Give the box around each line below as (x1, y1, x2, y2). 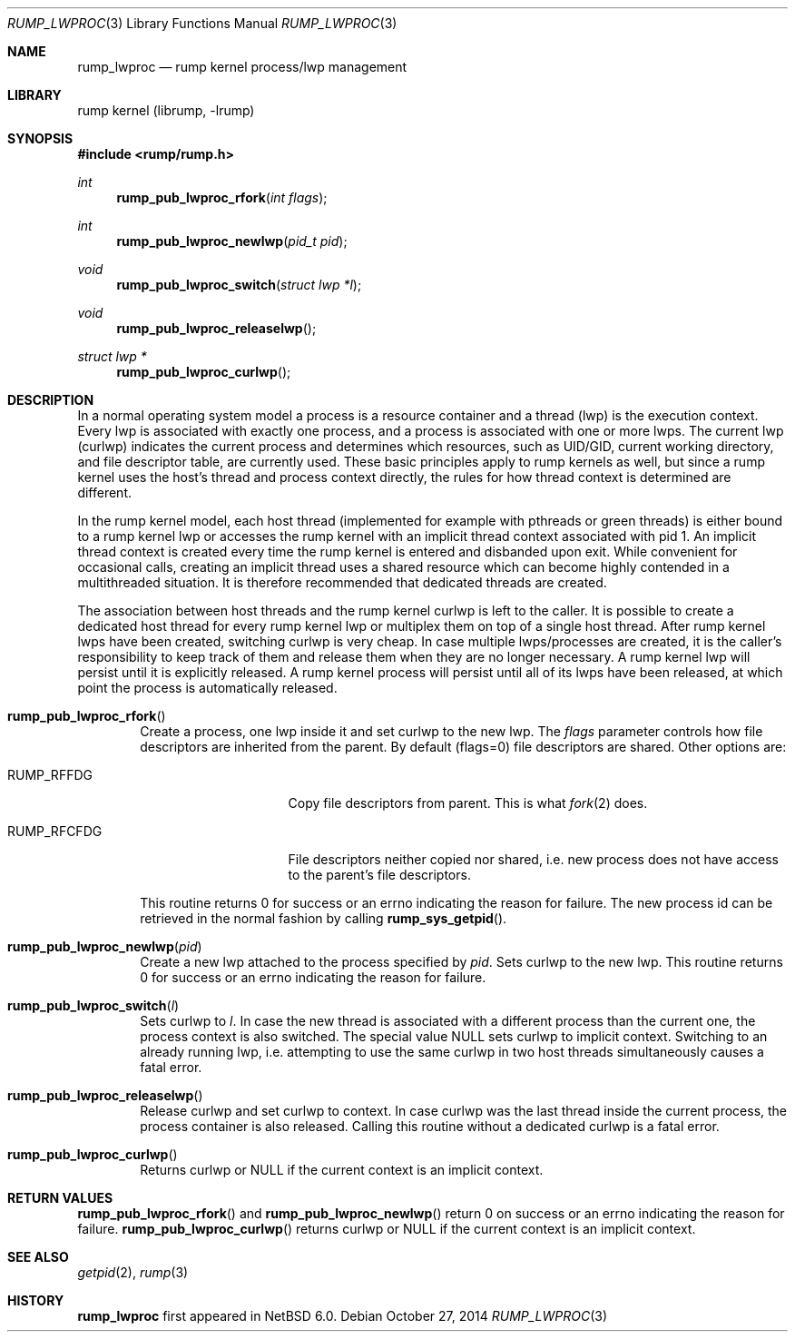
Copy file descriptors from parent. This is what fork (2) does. (288, 795, 648, 811)
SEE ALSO (7, 1249, 69, 1265)
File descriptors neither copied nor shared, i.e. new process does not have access (288, 852, 779, 867)
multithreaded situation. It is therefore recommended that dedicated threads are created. (77, 575, 607, 590)
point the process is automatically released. (77, 680, 338, 695)
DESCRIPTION (7, 392, 94, 408)
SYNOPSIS (7, 131, 74, 146)
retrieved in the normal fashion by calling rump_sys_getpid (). (140, 911, 507, 926)
